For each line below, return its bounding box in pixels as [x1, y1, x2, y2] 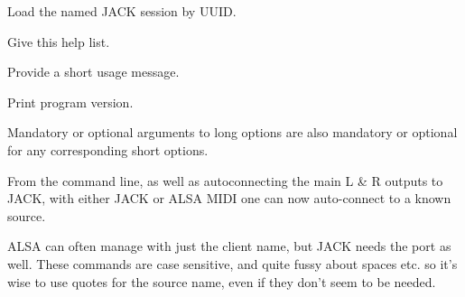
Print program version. [7, 92, 134, 111]
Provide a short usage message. [7, 62, 180, 81]
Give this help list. [7, 32, 110, 51]
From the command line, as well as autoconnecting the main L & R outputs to [7, 171, 443, 190]
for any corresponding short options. [7, 140, 209, 159]
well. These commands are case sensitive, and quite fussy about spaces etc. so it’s [7, 254, 458, 273]
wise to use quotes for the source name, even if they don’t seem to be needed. [7, 272, 436, 291]
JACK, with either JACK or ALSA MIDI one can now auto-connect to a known [7, 189, 451, 208]
